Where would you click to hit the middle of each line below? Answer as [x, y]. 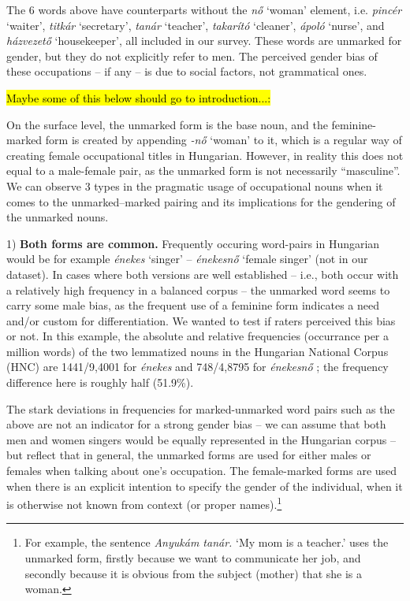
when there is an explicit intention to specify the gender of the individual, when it [205, 486]
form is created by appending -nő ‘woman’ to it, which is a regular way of [224, 140]
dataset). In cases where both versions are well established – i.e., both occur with [203, 274]
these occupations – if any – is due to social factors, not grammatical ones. [187, 71]
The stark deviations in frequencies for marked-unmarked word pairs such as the [201, 408]
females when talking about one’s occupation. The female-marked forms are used [202, 471]
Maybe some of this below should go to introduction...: [139, 97]
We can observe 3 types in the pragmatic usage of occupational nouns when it [195, 185]
